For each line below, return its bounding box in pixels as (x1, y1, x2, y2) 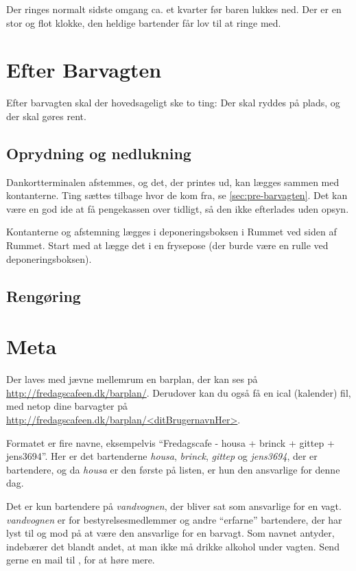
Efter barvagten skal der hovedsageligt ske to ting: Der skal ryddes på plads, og (6, 95, 340, 110)
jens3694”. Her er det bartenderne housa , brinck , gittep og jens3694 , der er (6, 449, 318, 463)
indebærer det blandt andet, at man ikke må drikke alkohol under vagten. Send (6, 539, 340, 553)
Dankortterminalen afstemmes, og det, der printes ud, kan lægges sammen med (6, 174, 340, 189)
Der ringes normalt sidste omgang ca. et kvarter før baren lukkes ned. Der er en (6, 2, 342, 16)
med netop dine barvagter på (6, 399, 128, 413)
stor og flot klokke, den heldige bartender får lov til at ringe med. (6, 15, 281, 30)
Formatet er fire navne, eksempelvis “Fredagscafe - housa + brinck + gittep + (6, 435, 335, 450)
